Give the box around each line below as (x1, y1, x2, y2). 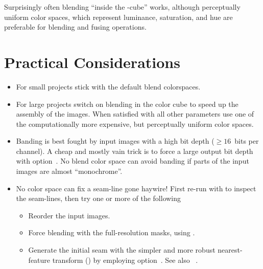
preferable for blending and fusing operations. (4, 21, 147, 32)
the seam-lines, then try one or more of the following (16, 193, 181, 204)
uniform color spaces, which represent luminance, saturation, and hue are (4, 11, 233, 22)
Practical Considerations (4, 51, 180, 72)
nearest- (218, 244, 243, 255)
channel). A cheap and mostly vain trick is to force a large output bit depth (16, 145, 253, 156)
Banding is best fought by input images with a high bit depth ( (16, 136, 214, 146)
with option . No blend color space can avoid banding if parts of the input (16, 155, 249, 166)
